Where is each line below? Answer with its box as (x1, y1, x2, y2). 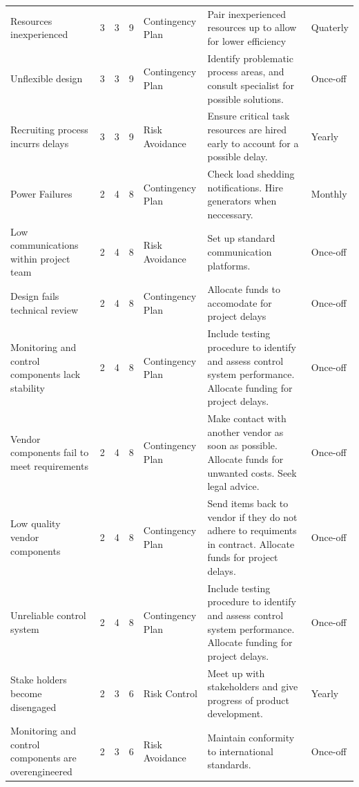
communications (10, 238, 79, 252)
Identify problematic (207, 50, 293, 65)
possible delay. (207, 149, 268, 164)
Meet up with (207, 665, 265, 680)
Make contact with (207, 411, 287, 426)
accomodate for (207, 295, 272, 310)
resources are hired (207, 122, 287, 136)
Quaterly (311, 20, 349, 35)
